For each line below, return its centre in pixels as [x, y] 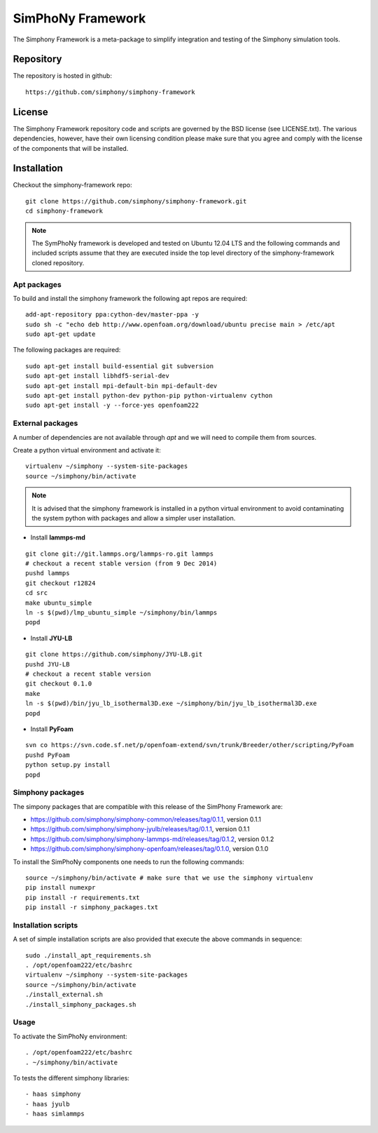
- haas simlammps [55, 1114]
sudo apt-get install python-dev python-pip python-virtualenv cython [149, 396]
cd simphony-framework [64, 211]
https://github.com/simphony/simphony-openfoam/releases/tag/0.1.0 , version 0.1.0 [149, 849]
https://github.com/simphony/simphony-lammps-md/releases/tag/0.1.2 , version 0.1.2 [152, 839]
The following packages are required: [67, 350]
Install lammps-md [58, 537]
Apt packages [37, 284]
